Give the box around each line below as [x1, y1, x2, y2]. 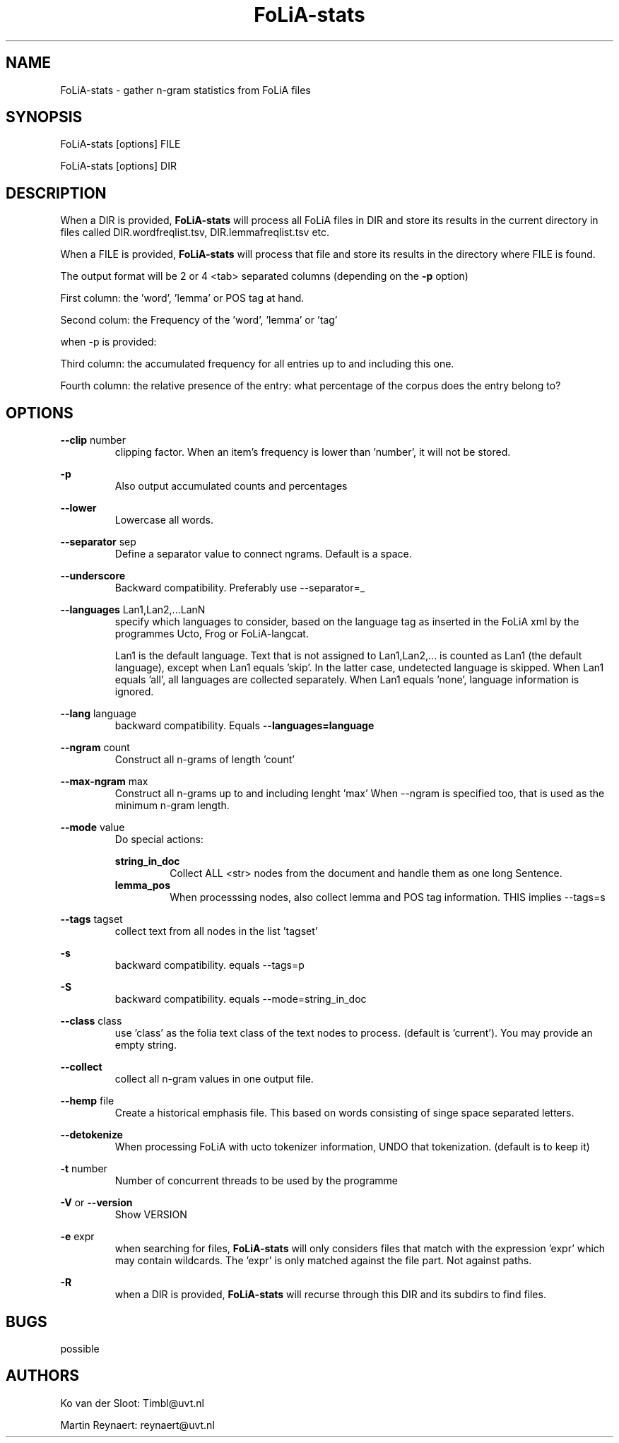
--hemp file [60, 1095, 114, 1107]
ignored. [114, 685, 154, 698]
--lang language [60, 707, 136, 720]
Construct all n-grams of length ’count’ [114, 753, 295, 766]
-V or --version [60, 1196, 133, 1209]
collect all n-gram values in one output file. [114, 1073, 314, 1085]
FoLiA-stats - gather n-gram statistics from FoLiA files [60, 83, 311, 96]
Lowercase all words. [114, 514, 213, 526]
